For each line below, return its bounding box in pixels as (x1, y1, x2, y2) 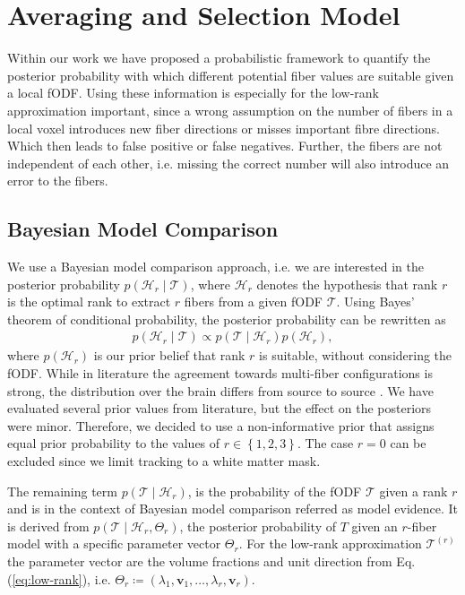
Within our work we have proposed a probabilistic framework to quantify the (7, 48, 431, 67)
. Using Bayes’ (336, 292, 415, 311)
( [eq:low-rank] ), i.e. (7, 569, 111, 588)
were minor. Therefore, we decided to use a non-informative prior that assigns (7, 416, 435, 435)
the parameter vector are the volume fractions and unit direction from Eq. (7, 552, 416, 571)
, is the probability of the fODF (187, 481, 362, 500)
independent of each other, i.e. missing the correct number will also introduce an (7, 153, 450, 172)
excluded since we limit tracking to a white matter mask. (7, 452, 321, 470)
